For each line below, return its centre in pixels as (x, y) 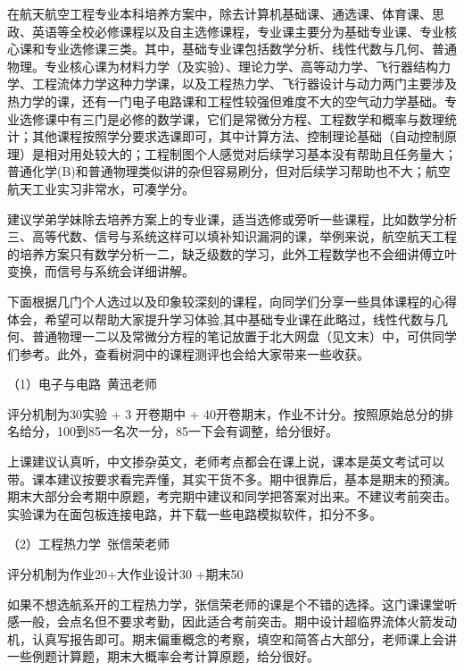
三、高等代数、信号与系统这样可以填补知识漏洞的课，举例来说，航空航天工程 (232, 236)
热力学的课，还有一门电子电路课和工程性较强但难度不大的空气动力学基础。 (226, 101)
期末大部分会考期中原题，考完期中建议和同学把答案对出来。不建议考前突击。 (232, 496)
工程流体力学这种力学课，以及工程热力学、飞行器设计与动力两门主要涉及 (244, 84)
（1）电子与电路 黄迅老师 (82, 384)
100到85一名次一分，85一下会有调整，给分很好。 (197, 431)
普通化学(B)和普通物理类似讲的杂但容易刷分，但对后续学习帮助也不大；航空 (229, 171)
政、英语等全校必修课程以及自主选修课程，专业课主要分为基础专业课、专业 (226, 31)
